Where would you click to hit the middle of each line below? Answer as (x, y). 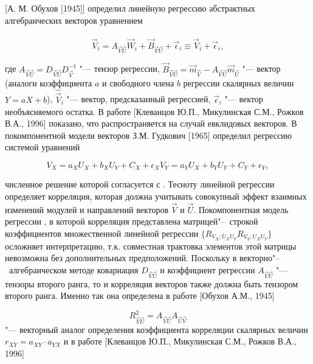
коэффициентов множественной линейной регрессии (102, 233)
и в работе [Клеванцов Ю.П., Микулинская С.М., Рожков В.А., (180, 341)
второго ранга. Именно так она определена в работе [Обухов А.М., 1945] (140, 296)
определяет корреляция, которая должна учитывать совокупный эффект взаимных (156, 196)
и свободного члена (138, 82)
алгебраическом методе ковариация (74, 269)
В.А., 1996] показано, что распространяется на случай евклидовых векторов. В (151, 123)
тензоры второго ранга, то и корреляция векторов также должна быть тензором (152, 283)
